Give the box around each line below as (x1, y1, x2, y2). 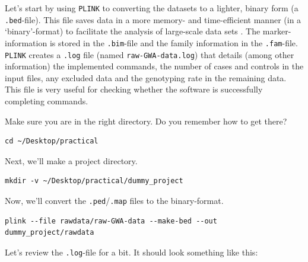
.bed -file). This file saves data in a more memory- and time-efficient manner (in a (5, 13, 301, 25)
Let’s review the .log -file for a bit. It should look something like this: (5, 245, 258, 258)
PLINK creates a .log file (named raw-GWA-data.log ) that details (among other (5, 48, 294, 60)
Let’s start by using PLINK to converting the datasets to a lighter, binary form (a (5, 2, 299, 14)
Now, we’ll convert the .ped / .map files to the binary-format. (5, 194, 224, 206)
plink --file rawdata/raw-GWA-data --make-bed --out (5, 216, 217, 225)
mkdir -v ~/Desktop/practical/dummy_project (5, 177, 183, 186)
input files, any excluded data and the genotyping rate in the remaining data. (5, 71, 287, 84)
